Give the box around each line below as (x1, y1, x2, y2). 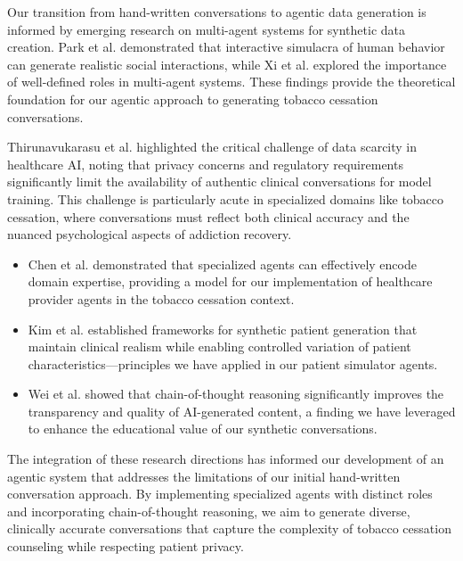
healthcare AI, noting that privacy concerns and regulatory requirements (7, 154, 403, 173)
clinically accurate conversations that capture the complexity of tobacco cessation (7, 519, 451, 538)
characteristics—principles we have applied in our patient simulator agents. (28, 354, 438, 373)
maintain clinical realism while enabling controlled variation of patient (28, 337, 411, 356)
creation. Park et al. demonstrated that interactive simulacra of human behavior (7, 37, 445, 56)
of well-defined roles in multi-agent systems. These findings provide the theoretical (7, 72, 456, 91)
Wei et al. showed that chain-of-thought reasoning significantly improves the (28, 384, 444, 403)
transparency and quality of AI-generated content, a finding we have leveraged (28, 401, 456, 420)
